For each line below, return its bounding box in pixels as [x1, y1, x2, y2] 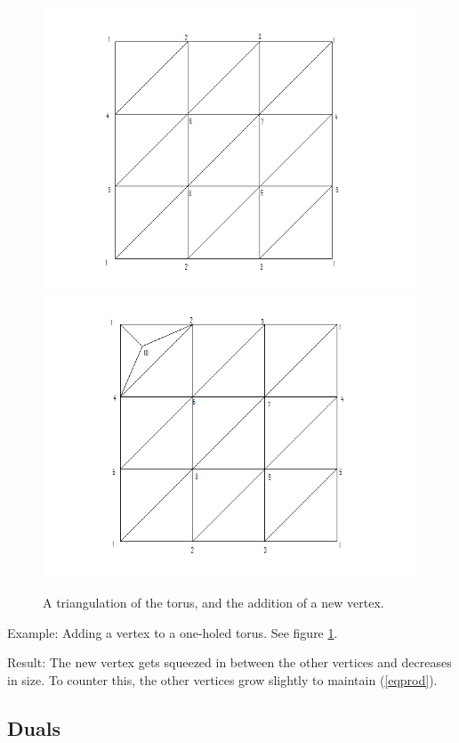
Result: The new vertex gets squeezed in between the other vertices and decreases [7, 653, 452, 672]
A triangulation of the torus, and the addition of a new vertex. [43, 593, 384, 612]
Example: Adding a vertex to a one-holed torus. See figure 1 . [7, 623, 338, 641]
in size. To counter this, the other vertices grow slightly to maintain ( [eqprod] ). [7, 670, 438, 689]
